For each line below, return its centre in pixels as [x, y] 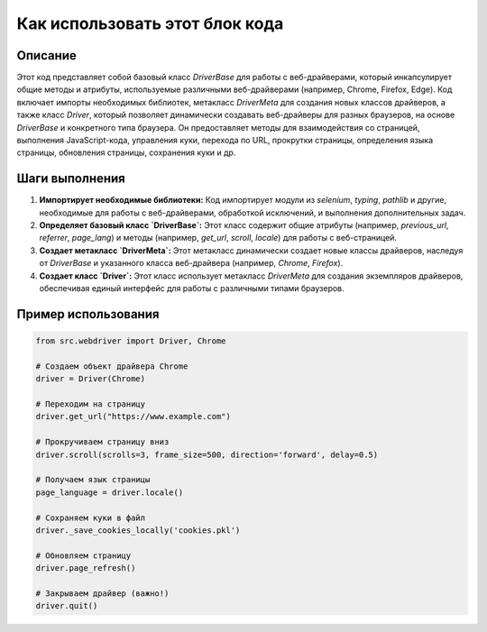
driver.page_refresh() [86, 568]
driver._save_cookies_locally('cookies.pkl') [138, 530]
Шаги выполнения [71, 179]
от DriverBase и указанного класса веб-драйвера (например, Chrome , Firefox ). [191, 263]
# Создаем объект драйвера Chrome [112, 366]
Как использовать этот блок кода [150, 23]
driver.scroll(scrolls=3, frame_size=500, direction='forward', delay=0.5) [207, 454]
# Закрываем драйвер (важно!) [102, 593]
